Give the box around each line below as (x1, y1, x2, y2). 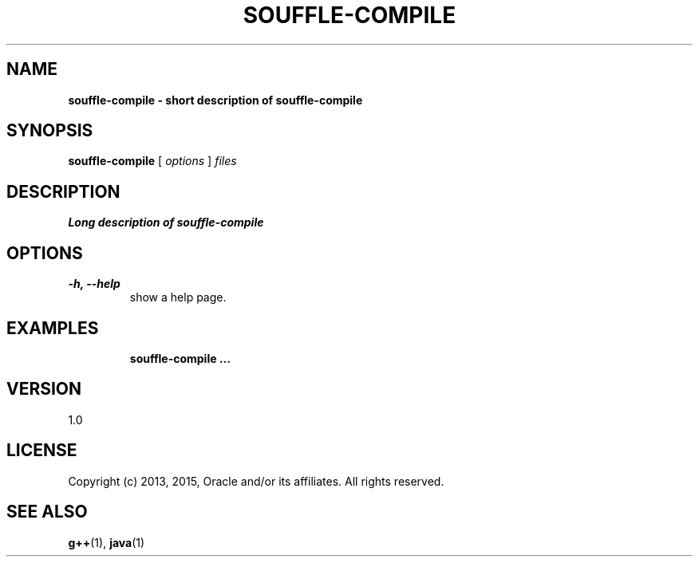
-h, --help (68, 277, 120, 291)
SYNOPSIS (6, 120, 93, 141)
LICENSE (6, 440, 77, 461)
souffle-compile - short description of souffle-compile (68, 93, 363, 107)
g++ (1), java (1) (68, 535, 145, 549)
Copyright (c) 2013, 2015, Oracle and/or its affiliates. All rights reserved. (68, 474, 444, 488)
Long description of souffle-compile (68, 215, 264, 230)
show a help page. (129, 290, 227, 305)
